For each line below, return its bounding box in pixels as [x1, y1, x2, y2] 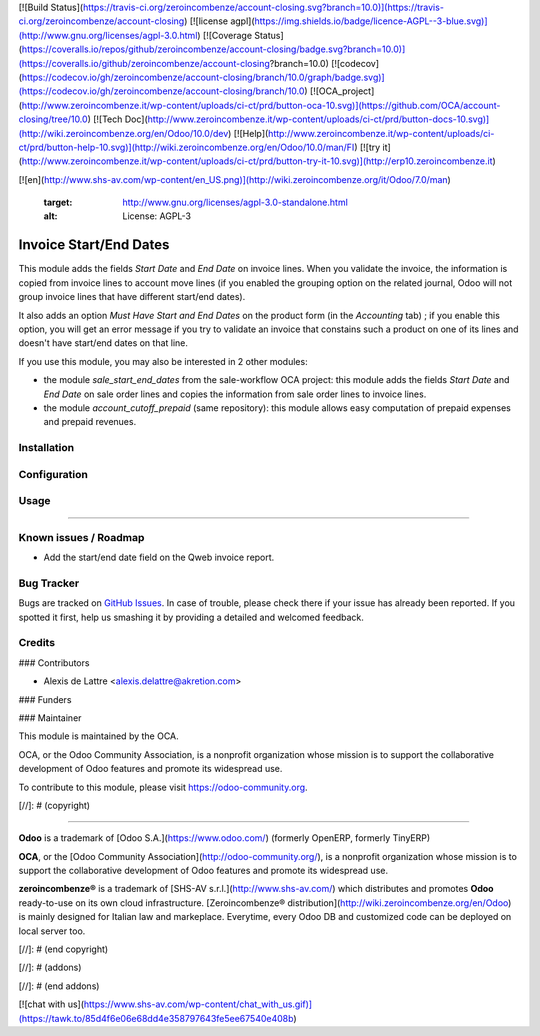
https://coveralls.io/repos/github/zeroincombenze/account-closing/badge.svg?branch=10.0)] [21, 43, 406, 55]
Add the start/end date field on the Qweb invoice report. [43, 551, 275, 564]
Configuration [18, 467, 89, 481]
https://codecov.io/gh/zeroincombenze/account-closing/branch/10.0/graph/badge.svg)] [21, 71, 385, 83]
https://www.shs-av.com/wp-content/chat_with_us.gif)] [83, 998, 313, 1010]
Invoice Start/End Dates [18, 236, 170, 254]
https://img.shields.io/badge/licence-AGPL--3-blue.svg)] [254, 15, 489, 27]
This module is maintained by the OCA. [18, 730, 179, 742]
